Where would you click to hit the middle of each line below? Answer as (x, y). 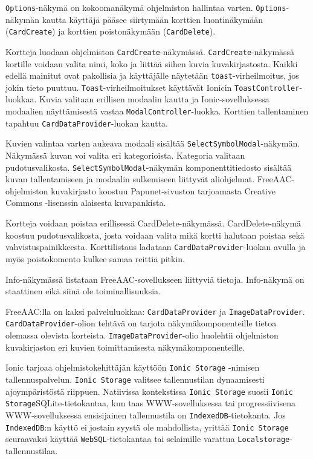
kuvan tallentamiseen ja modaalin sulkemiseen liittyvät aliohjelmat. (130, 179)
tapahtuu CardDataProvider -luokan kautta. (87, 123)
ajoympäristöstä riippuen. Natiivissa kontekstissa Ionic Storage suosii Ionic (149, 391)
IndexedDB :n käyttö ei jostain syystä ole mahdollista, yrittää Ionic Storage (147, 427)
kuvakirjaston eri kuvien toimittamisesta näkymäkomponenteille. (125, 347)
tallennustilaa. (32, 450)
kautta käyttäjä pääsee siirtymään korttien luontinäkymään (153, 19)
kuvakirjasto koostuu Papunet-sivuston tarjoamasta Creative (163, 190)
